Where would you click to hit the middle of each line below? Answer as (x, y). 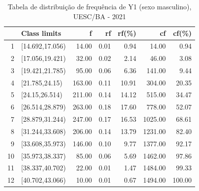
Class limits (41, 33)
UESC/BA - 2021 (99, 16)
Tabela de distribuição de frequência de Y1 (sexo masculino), (99, 6)
